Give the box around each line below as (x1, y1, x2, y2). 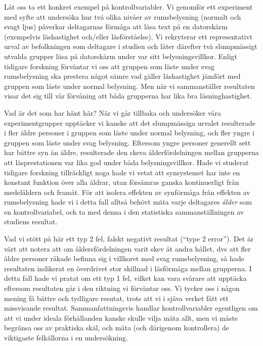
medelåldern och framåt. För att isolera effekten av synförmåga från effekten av (4, 186, 250, 197)
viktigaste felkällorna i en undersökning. (4, 332, 128, 342)
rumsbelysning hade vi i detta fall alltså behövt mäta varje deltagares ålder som (4, 196, 252, 207)
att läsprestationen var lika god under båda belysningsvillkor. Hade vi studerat (4, 157, 249, 167)
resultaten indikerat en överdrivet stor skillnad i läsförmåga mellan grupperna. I (4, 263, 252, 273)
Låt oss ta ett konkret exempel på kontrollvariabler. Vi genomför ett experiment (4, 2, 253, 12)
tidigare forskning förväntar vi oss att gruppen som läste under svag (4, 61, 215, 71)
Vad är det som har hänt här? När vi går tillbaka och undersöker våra (4, 107, 222, 118)
